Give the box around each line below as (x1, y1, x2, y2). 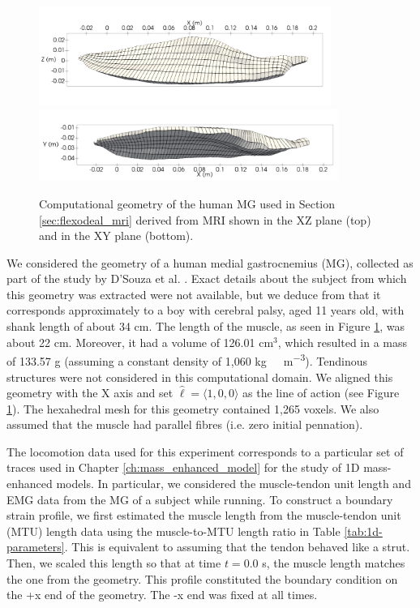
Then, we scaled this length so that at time (6, 554, 221, 572)
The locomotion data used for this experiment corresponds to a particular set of (6, 443, 404, 460)
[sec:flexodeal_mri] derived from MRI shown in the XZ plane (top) (39, 211, 371, 228)
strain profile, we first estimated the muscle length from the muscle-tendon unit (6, 507, 401, 524)
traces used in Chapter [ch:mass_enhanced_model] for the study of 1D (6, 459, 360, 476)
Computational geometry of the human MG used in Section (39, 195, 336, 212)
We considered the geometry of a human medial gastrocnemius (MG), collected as (6, 254, 414, 271)
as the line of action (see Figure (242, 384, 400, 401)
